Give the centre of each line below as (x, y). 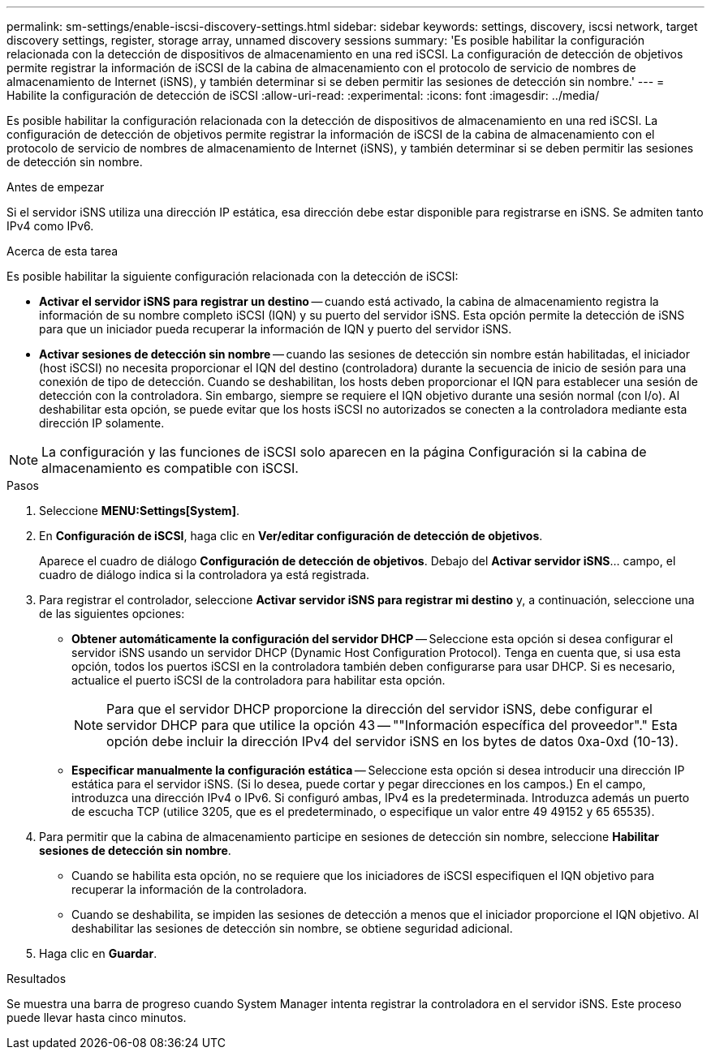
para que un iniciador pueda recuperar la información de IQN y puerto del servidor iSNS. (276, 329)
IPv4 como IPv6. (50, 226)
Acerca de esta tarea (62, 251)
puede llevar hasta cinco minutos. (97, 1017)
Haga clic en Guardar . (98, 953)
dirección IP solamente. (102, 423)
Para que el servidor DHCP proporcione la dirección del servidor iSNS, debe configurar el (379, 709)
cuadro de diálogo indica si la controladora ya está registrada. (205, 575)
